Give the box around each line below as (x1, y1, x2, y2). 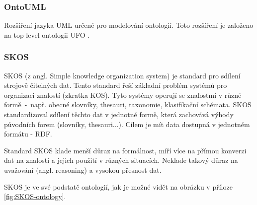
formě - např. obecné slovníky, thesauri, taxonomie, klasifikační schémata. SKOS (4, 99, 252, 110)
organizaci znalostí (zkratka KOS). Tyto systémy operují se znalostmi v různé (4, 89, 242, 100)
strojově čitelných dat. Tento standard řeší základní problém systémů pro (4, 80, 227, 90)
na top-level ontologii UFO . (4, 29, 90, 40)
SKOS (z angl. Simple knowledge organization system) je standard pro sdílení (4, 70, 241, 80)
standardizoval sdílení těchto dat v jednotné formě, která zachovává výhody (4, 109, 234, 119)
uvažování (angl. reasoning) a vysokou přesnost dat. (4, 164, 162, 175)
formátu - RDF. (4, 129, 52, 139)
